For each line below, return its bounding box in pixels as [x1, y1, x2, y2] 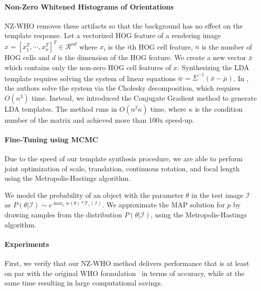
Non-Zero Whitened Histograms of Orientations [5, 1, 174, 12]
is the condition [195, 103, 243, 114]
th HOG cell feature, [129, 41, 193, 52]
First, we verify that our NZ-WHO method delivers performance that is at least [5, 257, 249, 268]
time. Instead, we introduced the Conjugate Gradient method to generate [31, 92, 257, 103]
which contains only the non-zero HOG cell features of [5, 62, 171, 73]
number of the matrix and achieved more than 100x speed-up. [5, 114, 194, 125]
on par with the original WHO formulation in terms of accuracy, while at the [5, 267, 245, 278]
